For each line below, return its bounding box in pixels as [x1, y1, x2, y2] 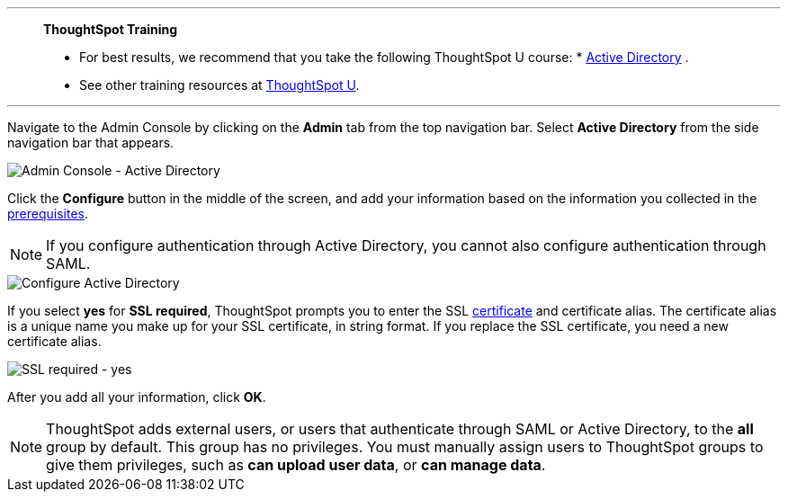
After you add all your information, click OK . [7, 389, 266, 405]
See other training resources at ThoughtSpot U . [79, 77, 360, 93]
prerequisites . [7, 206, 89, 221]
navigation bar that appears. [7, 135, 175, 150]
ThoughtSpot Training [43, 22, 178, 37]
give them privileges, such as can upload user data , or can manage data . [46, 456, 546, 474]
